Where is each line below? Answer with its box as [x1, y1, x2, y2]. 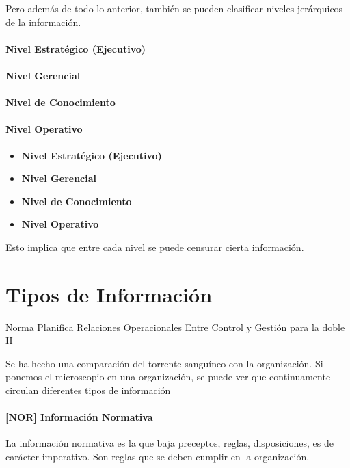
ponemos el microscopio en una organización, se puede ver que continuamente [5, 369, 331, 384]
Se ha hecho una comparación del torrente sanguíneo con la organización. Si [5, 356, 323, 370]
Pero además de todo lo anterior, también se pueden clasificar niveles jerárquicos [5, 1, 343, 15]
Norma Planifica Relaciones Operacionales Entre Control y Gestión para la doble [5, 320, 345, 334]
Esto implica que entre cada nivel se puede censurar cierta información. [5, 239, 304, 254]
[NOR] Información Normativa [5, 410, 153, 424]
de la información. [5, 14, 81, 29]
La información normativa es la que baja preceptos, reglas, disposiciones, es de [5, 436, 334, 450]
